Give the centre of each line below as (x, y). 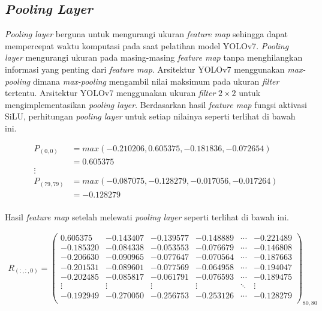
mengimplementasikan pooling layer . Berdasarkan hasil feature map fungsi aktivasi (156, 104)
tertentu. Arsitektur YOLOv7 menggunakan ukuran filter (110, 93)
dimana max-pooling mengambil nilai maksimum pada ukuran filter (156, 81)
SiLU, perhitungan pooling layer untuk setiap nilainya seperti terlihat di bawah (150, 116)
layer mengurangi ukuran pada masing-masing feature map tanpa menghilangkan (154, 57)
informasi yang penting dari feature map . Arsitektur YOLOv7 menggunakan (145, 69)
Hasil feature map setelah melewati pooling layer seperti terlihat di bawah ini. (147, 216)
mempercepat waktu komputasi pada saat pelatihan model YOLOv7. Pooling (147, 45)
